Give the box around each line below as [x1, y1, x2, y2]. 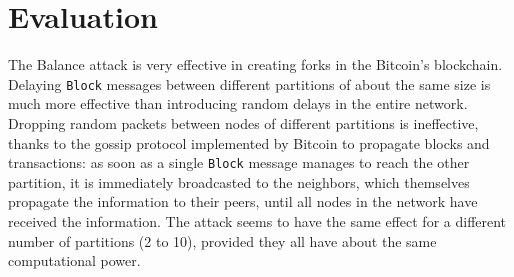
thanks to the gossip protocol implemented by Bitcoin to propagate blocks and [8, 132, 490, 153]
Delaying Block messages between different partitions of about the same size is [8, 73, 491, 94]
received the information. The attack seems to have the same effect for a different [8, 211, 507, 231]
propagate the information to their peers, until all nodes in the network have [8, 191, 478, 212]
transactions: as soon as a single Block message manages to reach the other [8, 152, 470, 173]
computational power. [8, 250, 141, 271]
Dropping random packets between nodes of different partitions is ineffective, [8, 112, 479, 133]
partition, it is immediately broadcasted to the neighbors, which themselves [8, 171, 470, 192]
